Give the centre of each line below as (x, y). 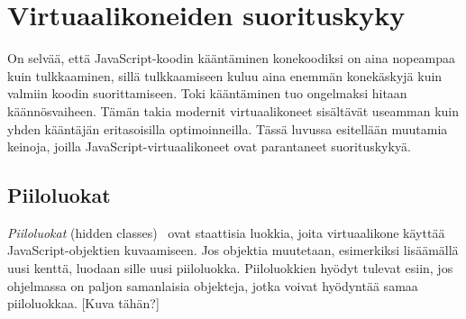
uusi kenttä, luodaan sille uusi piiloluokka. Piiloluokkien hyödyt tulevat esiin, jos (230, 268)
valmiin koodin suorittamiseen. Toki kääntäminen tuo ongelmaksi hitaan (207, 93)
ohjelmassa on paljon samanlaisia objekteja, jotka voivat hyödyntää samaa (213, 285)
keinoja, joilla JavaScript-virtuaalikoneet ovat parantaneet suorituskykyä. (209, 146)
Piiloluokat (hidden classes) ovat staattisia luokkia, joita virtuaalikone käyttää (226, 232)
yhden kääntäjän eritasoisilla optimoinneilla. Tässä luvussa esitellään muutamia (228, 128)
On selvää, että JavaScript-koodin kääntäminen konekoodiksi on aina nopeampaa (232, 58)
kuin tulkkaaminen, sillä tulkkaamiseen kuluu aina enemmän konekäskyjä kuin (225, 75)
